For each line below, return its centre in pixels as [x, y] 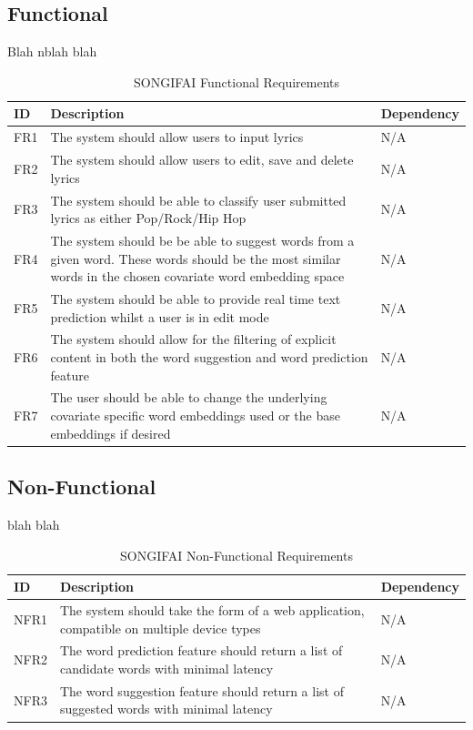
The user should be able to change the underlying [189, 397]
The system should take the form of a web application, [212, 609]
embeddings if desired [111, 433]
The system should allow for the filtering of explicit [193, 339]
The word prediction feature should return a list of [201, 650]
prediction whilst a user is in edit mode [160, 316]
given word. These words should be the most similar [196, 258]
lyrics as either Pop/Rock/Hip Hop [148, 218]
